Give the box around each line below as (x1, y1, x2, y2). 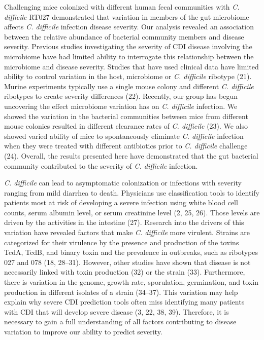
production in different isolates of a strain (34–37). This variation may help (4, 286, 238, 297)
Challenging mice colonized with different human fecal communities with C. (4, 2, 240, 12)
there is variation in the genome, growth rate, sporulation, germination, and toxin (4, 277, 258, 287)
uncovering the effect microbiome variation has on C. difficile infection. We (4, 100, 238, 111)
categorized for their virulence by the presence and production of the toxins (4, 237, 239, 247)
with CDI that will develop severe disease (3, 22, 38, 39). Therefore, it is (4, 306, 229, 317)
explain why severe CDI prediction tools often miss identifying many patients (4, 296, 245, 307)
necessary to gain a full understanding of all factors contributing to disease (4, 316, 237, 327)
